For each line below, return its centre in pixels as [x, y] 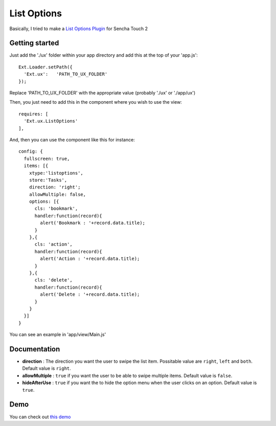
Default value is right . [47, 368]
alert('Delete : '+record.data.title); [90, 294]
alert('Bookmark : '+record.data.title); [93, 223]
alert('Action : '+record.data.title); [90, 259]
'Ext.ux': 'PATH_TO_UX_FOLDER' [66, 74]
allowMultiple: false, [57, 194]
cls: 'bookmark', [56, 209]
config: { [31, 151]
